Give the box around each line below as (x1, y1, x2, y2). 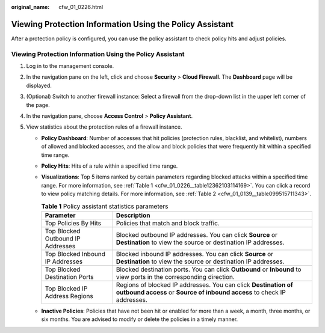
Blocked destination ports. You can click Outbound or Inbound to (116, 265, 302, 273)
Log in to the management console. (26, 63, 114, 70)
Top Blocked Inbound (45, 249, 105, 258)
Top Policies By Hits (45, 219, 102, 227)
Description (116, 211, 150, 219)
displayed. (26, 82, 52, 89)
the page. (26, 101, 51, 108)
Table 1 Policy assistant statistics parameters (41, 202, 169, 210)
